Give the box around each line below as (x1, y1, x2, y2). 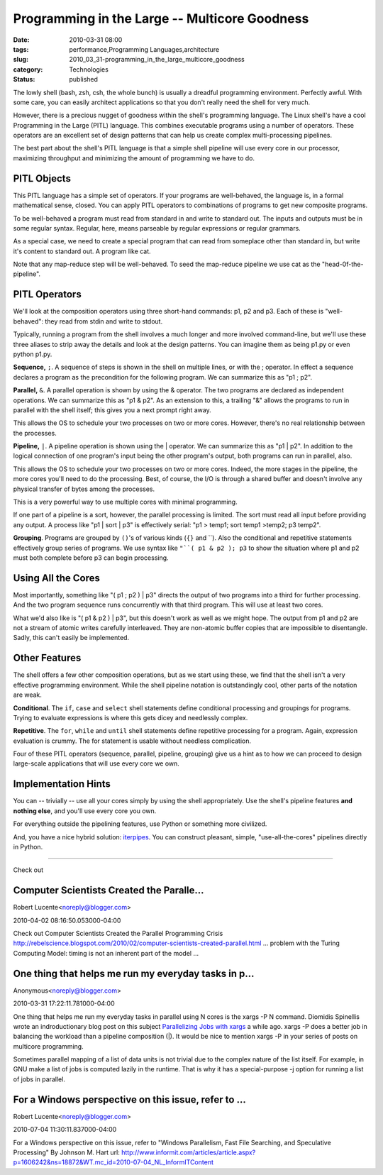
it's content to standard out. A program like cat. (13, 247, 152, 255)
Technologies (69, 65, 109, 74)
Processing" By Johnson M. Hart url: (13, 1148, 120, 1157)
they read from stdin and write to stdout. (45, 316, 163, 326)
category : (13, 65, 43, 74)
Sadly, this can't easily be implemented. (13, 634, 130, 642)
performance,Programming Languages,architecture (69, 45, 220, 53)
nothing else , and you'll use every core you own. (13, 806, 157, 815)
